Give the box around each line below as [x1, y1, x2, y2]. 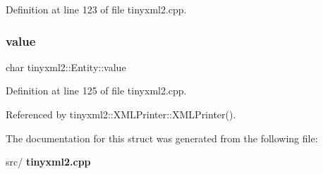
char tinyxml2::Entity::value [6, 59, 126, 74]
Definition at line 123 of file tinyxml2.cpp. [6, 2, 187, 16]
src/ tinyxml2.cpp [6, 154, 91, 169]
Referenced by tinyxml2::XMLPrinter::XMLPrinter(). [6, 107, 236, 121]
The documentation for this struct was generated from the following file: [6, 130, 318, 145]
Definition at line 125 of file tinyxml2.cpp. [6, 83, 187, 98]
